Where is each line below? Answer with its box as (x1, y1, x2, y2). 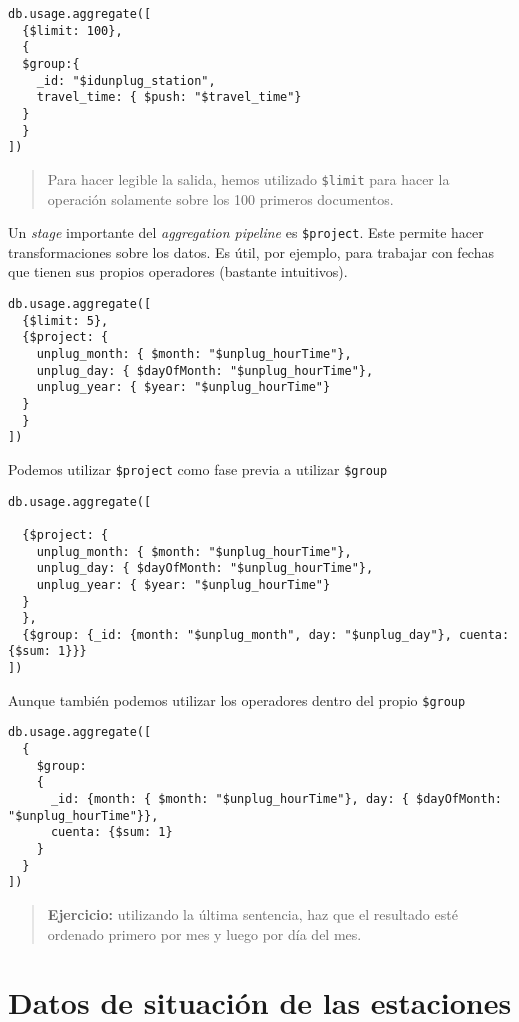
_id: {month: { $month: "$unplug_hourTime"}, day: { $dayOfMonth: (50, 792, 502, 807)
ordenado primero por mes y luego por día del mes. (47, 923, 362, 944)
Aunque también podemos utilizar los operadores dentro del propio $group (8, 689, 466, 710)
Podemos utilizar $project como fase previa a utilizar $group (8, 458, 388, 479)
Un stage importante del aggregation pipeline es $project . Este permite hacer (8, 222, 484, 243)
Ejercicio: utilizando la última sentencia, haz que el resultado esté (47, 904, 458, 924)
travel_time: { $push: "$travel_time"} (36, 90, 302, 105)
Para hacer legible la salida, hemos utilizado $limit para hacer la (47, 168, 450, 189)
